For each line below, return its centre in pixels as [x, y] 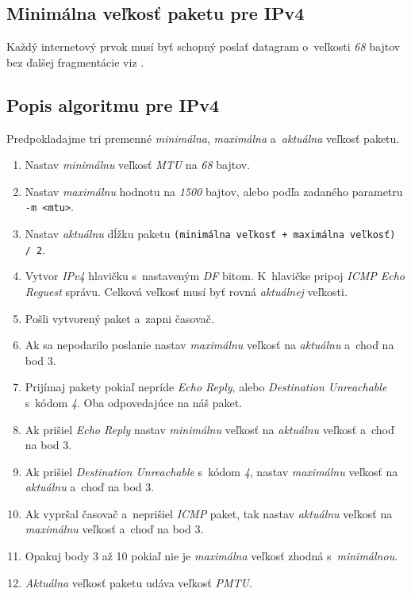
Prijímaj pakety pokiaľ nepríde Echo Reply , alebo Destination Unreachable [206, 387]
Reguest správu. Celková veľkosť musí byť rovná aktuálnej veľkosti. [186, 291]
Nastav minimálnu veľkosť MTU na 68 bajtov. [138, 165]
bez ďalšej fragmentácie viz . [75, 62]
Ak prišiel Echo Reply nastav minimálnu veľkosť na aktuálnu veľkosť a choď [209, 429]
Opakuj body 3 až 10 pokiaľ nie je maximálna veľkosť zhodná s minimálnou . [211, 556]
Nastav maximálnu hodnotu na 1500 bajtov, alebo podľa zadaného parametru [214, 191]
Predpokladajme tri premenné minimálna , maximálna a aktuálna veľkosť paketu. [203, 138]
